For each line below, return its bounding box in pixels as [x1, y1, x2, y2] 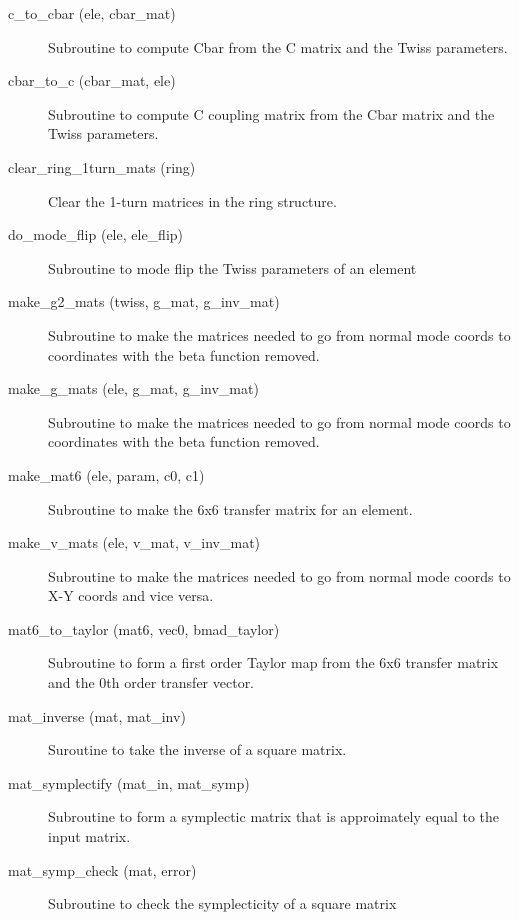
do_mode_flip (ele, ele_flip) [8, 224, 184, 245]
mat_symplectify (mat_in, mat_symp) [8, 772, 250, 793]
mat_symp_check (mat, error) [8, 859, 197, 880]
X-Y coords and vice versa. [48, 585, 214, 606]
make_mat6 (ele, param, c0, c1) [8, 464, 205, 485]
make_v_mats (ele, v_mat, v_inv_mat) [8, 532, 261, 553]
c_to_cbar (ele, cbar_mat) [8, 3, 176, 23]
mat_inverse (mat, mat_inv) [8, 705, 186, 726]
